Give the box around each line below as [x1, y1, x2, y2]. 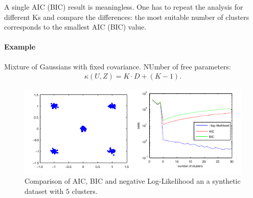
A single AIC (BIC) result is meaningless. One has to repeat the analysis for [4, 2, 243, 12]
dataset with [25, 185, 64, 196]
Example [4, 41, 36, 52]
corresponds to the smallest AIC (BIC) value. [4, 21, 147, 32]
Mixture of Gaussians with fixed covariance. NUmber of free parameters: [4, 61, 231, 71]
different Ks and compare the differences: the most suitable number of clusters [4, 11, 249, 22]
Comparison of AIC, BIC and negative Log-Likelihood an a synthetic [25, 175, 241, 186]
